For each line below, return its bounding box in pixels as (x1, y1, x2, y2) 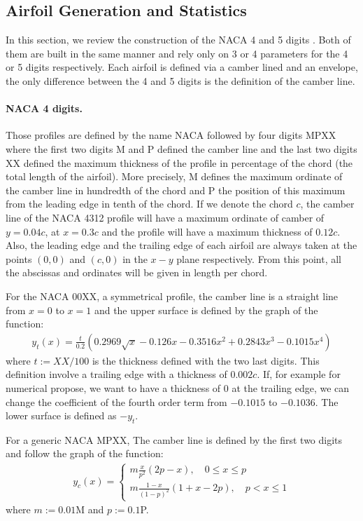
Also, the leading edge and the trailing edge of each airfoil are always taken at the (6, 238, 357, 252)
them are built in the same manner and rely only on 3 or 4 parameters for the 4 (6, 46, 348, 60)
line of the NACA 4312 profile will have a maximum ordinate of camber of (6, 210, 325, 224)
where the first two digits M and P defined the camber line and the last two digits (6, 141, 357, 156)
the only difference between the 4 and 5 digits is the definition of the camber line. (6, 73, 355, 88)
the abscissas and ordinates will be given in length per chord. (6, 265, 268, 280)
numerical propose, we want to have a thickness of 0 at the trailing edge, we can (6, 380, 350, 395)
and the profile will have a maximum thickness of (101, 224, 313, 238)
